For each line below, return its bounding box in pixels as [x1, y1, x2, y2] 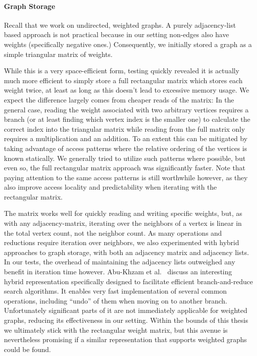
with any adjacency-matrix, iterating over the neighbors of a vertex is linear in [4, 218, 242, 228]
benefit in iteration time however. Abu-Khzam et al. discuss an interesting [4, 266, 232, 277]
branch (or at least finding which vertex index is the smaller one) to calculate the [4, 114, 251, 124]
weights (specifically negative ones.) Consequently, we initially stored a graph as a [4, 39, 252, 49]
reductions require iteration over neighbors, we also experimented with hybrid [4, 237, 239, 248]
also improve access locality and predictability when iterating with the [4, 182, 217, 192]
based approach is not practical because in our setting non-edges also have [4, 29, 229, 40]
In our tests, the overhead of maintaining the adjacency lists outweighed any [4, 256, 235, 267]
